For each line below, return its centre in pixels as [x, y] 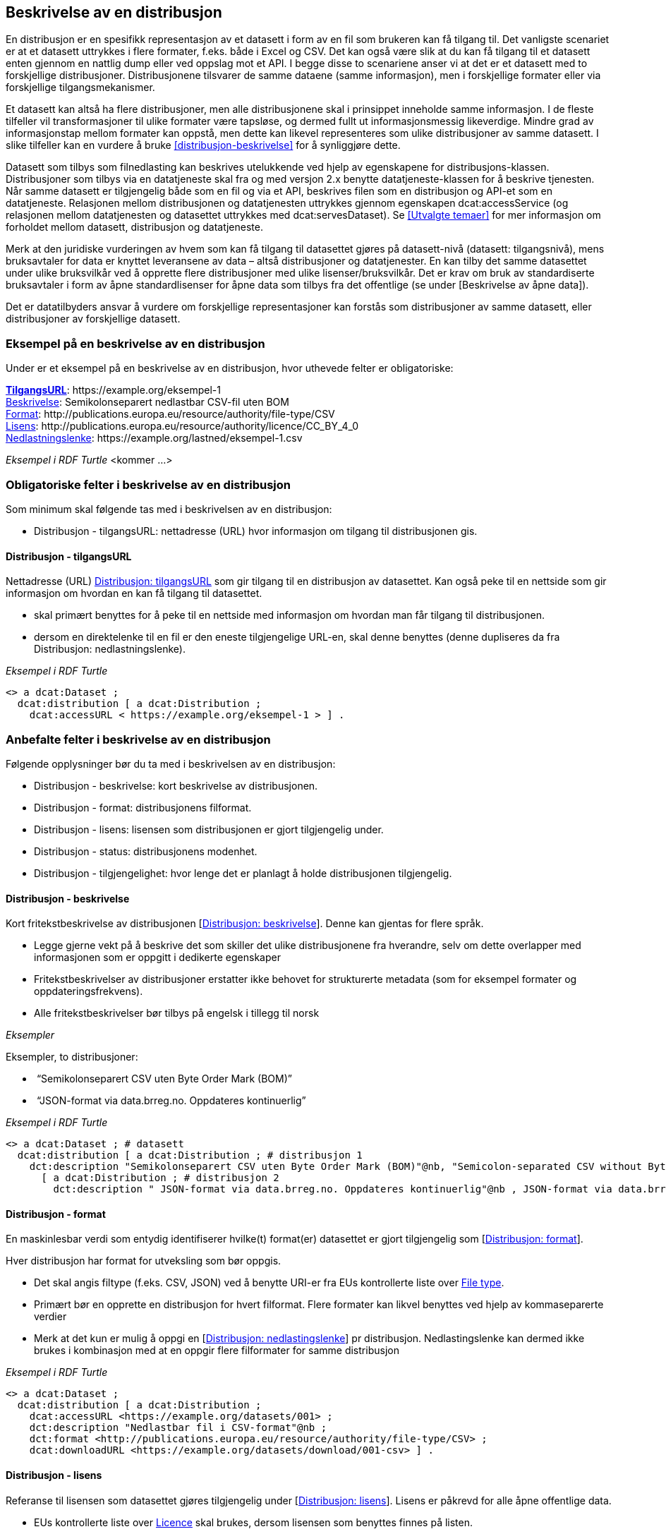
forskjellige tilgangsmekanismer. [80, 87]
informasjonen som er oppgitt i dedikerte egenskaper [157, 958]
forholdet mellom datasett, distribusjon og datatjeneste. [134, 227]
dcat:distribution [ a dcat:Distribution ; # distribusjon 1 [190, 1155]
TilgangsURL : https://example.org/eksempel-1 [113, 390]
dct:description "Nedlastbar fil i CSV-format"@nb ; [178, 1428]
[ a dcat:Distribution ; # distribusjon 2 [160, 1178]
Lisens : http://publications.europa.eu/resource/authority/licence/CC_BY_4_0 [182, 426]
